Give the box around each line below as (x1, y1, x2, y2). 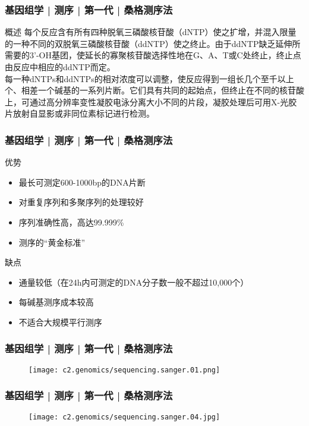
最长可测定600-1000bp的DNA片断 (18, 176, 146, 188)
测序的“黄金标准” (18, 236, 86, 248)
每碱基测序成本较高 (18, 296, 94, 308)
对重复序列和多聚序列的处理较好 (18, 196, 144, 208)
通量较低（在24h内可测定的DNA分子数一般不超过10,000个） (18, 275, 249, 288)
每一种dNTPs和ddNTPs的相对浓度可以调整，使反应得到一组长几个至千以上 (5, 72, 294, 84)
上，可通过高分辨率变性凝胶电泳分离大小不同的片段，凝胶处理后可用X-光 (5, 95, 289, 108)
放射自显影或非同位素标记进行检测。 (12, 107, 154, 120)
